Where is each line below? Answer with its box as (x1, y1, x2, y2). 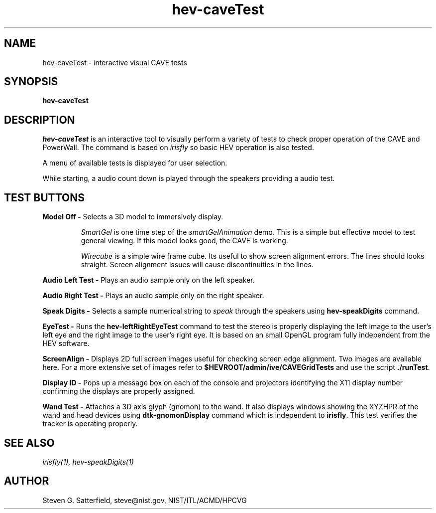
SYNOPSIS (4, 75, 58, 88)
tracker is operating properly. (42, 419, 138, 428)
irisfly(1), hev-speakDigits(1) (42, 457, 134, 466)
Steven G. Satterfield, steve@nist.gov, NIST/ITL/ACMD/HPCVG (42, 496, 247, 505)
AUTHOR (4, 475, 49, 488)
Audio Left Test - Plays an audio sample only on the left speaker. (42, 276, 255, 285)
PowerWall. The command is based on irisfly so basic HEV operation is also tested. (42, 143, 314, 152)
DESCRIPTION (4, 113, 75, 126)
